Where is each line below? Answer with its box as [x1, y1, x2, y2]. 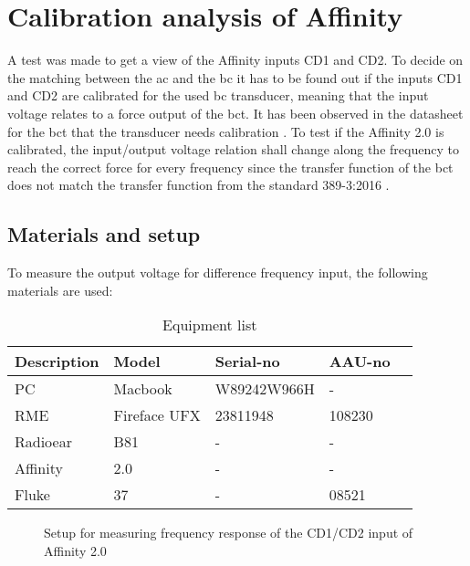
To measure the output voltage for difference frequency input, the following [7, 263, 428, 282]
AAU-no [329, 351, 391, 372]
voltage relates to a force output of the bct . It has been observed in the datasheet [7, 103, 464, 122]
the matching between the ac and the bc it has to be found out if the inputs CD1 [7, 68, 463, 87]
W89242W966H [214, 378, 315, 400]
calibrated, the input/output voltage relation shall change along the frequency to [7, 140, 459, 159]
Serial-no [214, 351, 280, 372]
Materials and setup [7, 220, 201, 248]
